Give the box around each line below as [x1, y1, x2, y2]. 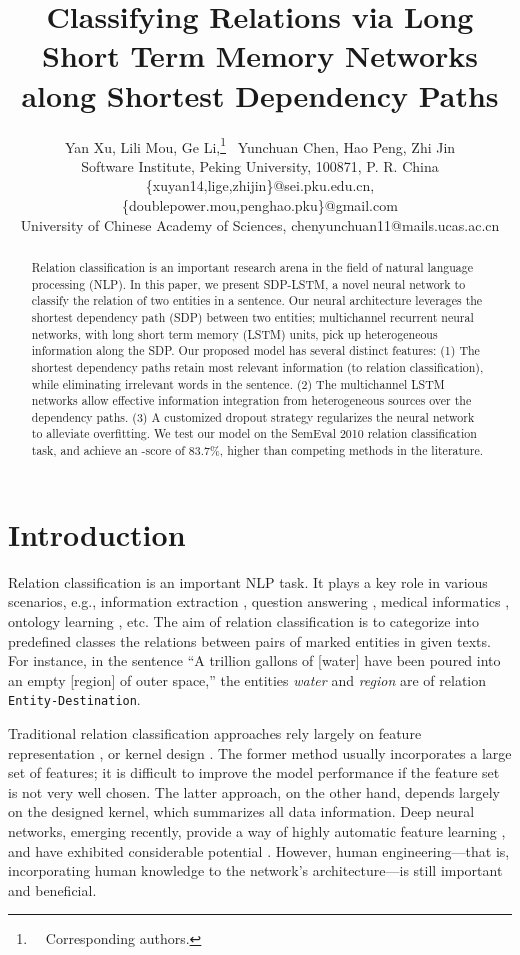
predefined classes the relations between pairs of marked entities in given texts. [8, 630, 491, 651]
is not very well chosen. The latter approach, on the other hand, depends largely [8, 781, 500, 802]
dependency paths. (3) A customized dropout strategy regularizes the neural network [31, 408, 475, 425]
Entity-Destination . [8, 689, 141, 710]
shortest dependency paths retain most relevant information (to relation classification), [31, 358, 484, 375]
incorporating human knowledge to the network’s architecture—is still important [8, 860, 503, 881]
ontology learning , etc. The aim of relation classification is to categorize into [8, 610, 479, 631]
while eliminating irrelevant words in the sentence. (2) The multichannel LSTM [31, 375, 445, 392]
